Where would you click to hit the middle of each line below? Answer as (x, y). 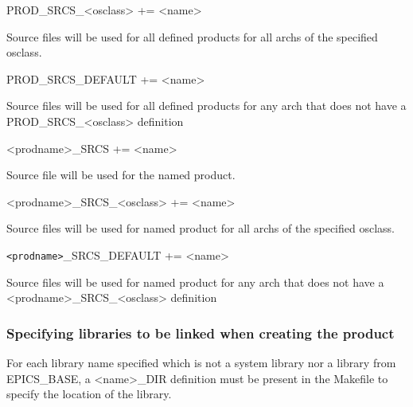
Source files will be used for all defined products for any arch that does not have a (206, 106)
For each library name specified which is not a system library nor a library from (201, 362)
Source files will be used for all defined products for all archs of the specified (192, 36)
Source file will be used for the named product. (121, 175)
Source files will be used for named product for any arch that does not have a (195, 282)
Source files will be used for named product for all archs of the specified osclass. (201, 228)
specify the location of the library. (89, 394)
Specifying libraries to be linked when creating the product (201, 333)
